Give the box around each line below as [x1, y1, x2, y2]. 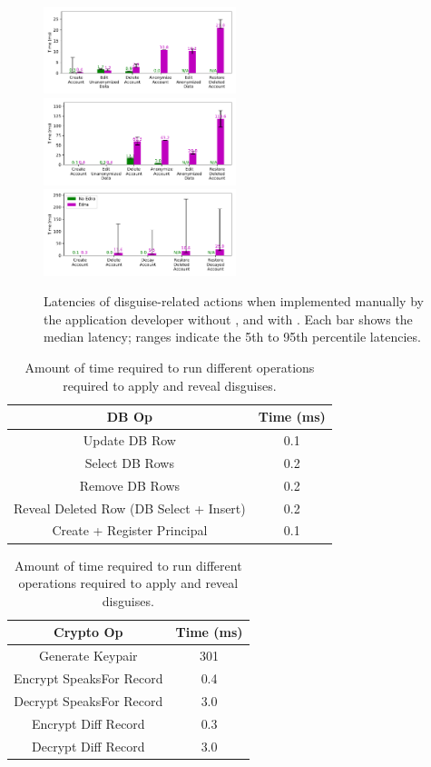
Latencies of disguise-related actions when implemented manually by [44, 292, 424, 311]
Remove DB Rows [79, 475, 181, 494]
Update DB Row [83, 431, 176, 450]
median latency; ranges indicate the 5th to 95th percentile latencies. [44, 327, 421, 346]
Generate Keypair [38, 646, 138, 665]
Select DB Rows [84, 453, 174, 472]
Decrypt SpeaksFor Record [14, 691, 163, 710]
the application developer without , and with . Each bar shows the [44, 309, 413, 328]
